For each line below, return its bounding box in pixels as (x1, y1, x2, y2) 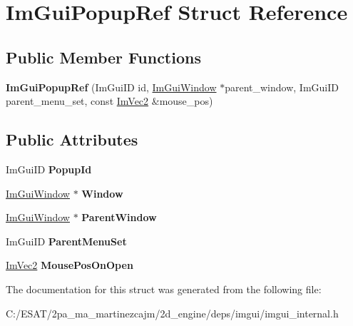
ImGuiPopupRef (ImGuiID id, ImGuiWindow (6, 79, 217, 94)
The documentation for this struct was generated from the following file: (6, 281, 322, 296)
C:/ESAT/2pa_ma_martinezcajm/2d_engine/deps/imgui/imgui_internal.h (6, 305, 339, 320)
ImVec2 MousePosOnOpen (6, 258, 133, 272)
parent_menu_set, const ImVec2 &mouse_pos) (6, 93, 213, 108)
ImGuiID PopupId (6, 161, 92, 176)
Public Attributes (6, 128, 138, 151)
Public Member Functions (6, 46, 201, 68)
